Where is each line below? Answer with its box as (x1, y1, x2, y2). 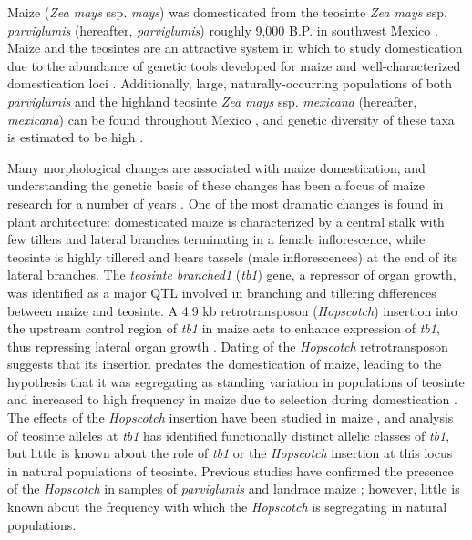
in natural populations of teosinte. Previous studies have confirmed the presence (7, 461, 454, 480)
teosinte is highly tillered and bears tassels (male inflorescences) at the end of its (7, 247, 457, 266)
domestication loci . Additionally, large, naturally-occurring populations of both (7, 74, 453, 93)
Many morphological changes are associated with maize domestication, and (7, 158, 426, 177)
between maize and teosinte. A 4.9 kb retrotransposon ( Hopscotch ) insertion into (7, 301, 457, 320)
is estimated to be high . (7, 127, 144, 147)
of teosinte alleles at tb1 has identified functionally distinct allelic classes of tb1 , (7, 425, 450, 444)
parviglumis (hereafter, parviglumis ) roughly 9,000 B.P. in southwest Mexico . (7, 20, 438, 39)
